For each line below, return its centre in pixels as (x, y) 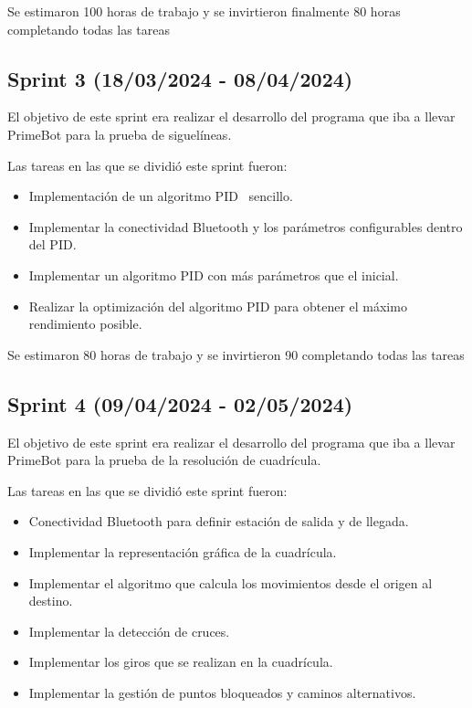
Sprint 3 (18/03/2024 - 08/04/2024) (180, 78)
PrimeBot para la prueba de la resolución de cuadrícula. (164, 460)
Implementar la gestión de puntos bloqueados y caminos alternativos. (222, 692)
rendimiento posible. (85, 324)
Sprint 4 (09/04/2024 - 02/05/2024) (180, 403)
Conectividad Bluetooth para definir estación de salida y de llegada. (219, 521)
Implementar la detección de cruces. (129, 631)
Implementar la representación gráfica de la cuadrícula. (183, 551)
